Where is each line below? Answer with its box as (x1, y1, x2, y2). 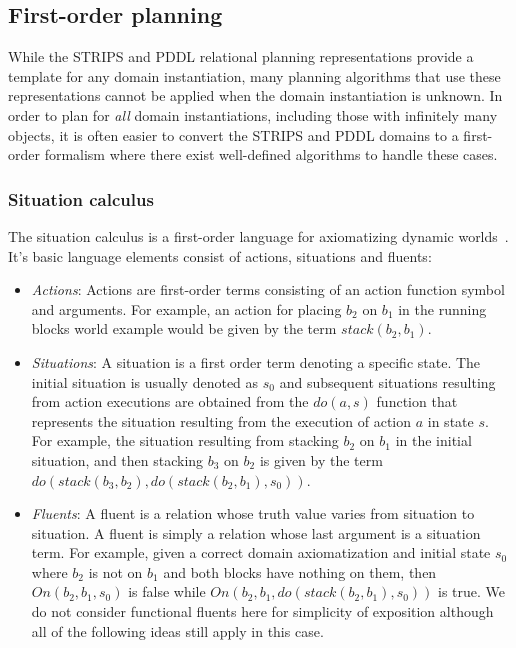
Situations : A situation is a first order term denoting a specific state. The (31, 351, 481, 372)
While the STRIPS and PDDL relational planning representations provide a (8, 46, 474, 67)
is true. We (438, 581, 506, 602)
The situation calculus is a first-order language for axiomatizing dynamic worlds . (8, 225, 509, 246)
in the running (398, 298, 487, 319)
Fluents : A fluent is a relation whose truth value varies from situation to (31, 503, 475, 524)
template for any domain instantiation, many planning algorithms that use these (8, 65, 501, 86)
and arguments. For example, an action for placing (31, 298, 342, 319)
